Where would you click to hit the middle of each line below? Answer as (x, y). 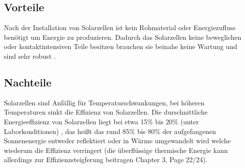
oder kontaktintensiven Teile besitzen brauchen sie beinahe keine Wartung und (121, 46)
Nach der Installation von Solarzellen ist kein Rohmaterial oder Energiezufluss (120, 27)
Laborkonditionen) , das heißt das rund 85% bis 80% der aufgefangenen (110, 131)
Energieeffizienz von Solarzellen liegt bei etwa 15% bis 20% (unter (101, 121)
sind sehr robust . (30, 56)
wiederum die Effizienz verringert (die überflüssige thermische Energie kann (116, 150)
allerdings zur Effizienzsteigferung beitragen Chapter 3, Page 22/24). (106, 160)
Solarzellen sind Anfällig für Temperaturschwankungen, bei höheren (104, 102)
